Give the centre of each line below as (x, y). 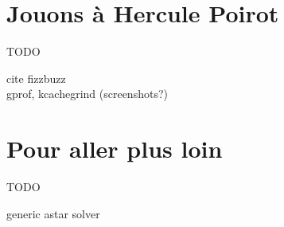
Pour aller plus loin (115, 149)
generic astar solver (53, 213)
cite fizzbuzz (36, 78)
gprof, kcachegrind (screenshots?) (87, 94)
